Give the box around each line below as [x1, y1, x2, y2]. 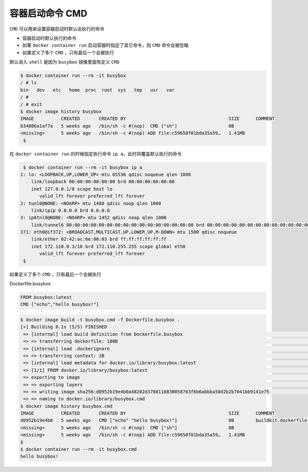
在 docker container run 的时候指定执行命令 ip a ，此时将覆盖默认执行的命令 [9, 151, 182, 157]
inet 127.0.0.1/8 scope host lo [31, 186, 113, 192]
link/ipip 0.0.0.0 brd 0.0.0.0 [31, 207, 110, 213]
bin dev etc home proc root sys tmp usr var [20, 87, 175, 93]
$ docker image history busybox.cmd [20, 403, 113, 409]
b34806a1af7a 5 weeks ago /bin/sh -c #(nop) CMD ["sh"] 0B [20, 123, 235, 129]
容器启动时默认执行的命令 [22, 35, 76, 41]
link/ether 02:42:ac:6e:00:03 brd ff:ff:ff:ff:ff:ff [31, 237, 167, 242]
